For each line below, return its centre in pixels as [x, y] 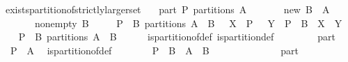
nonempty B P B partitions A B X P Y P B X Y [188, 23]
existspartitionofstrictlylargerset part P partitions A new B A [167, 9]
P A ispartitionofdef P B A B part [154, 50]
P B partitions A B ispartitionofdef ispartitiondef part [177, 37]
